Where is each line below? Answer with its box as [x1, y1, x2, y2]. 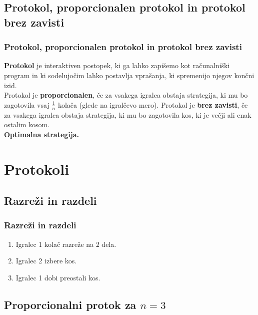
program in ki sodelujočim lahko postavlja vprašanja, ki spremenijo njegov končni [4, 70, 254, 80]
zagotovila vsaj [4, 99, 49, 110]
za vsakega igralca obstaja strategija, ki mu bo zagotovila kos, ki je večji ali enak [4, 109, 251, 120]
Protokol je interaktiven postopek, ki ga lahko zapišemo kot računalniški [4, 60, 230, 71]
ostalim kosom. [4, 119, 50, 130]
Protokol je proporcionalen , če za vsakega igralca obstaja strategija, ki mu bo [4, 90, 248, 100]
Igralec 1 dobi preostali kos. [15, 272, 100, 282]
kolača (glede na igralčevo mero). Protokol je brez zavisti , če [57, 99, 248, 110]
